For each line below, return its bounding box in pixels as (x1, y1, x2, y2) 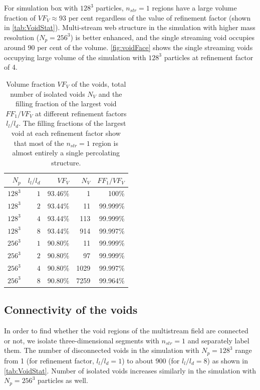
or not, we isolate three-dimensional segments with (4, 335, 159, 345)
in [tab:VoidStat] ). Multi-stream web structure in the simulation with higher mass (4, 22, 255, 33)
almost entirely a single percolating (12, 147, 120, 158)
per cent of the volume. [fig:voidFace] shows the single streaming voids (37, 42, 253, 53)
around (4, 42, 26, 53)
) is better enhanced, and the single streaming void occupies (70, 32, 254, 42)
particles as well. (37, 375, 88, 385)
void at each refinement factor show (11, 127, 121, 138)
